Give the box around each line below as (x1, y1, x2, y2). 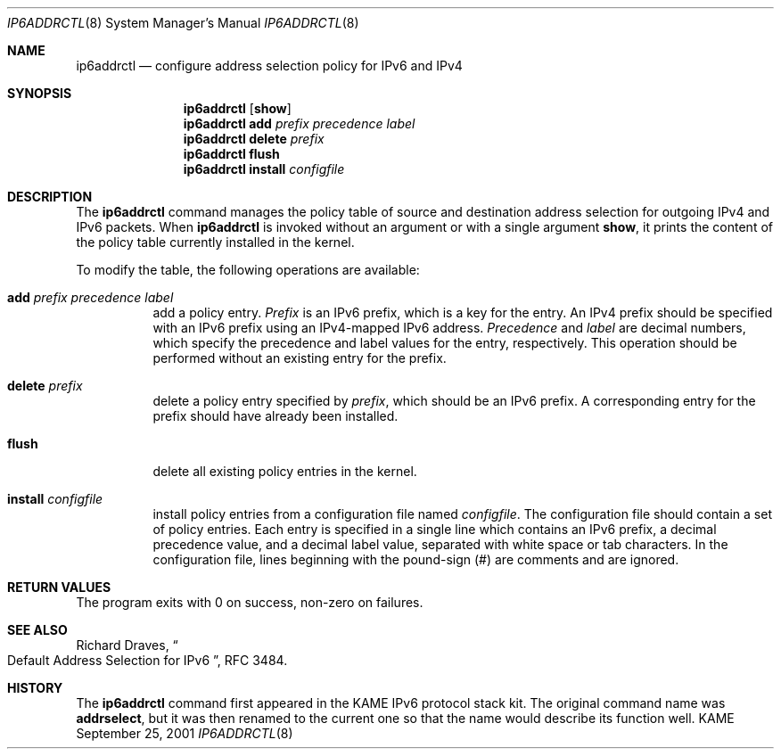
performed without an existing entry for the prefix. (152, 350, 447, 366)
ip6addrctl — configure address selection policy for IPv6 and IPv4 (76, 58, 463, 73)
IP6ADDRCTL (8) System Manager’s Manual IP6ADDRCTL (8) (7, 15, 359, 30)
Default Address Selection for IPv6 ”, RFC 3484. (7, 653, 288, 668)
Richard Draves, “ (76, 637, 178, 653)
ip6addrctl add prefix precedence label (183, 116, 415, 131)
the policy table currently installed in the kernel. (76, 234, 355, 250)
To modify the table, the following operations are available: (76, 262, 420, 277)
